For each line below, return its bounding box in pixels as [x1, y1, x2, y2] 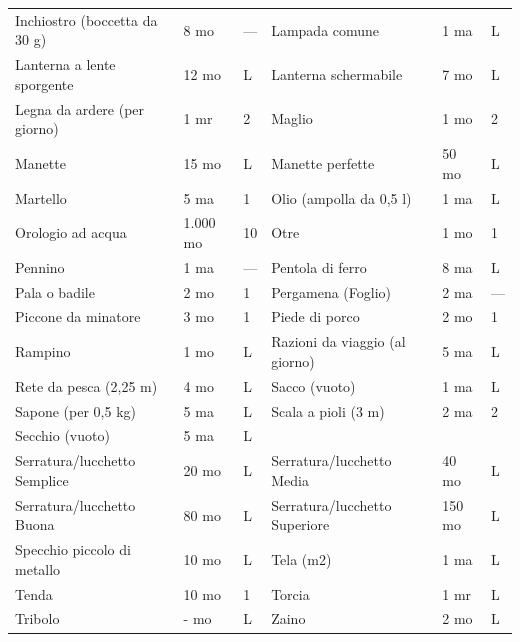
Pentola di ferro [271, 256, 367, 277]
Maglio [271, 108, 313, 129]
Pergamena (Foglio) [271, 281, 391, 302]
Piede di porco [271, 306, 360, 327]
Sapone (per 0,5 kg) [15, 400, 137, 421]
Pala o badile [15, 281, 95, 302]
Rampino [15, 341, 71, 362]
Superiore [271, 514, 330, 535]
